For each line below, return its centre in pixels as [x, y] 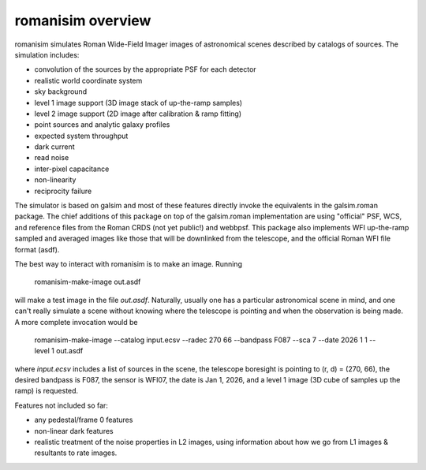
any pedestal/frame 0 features [84, 420]
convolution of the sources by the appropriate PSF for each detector [145, 69]
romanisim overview [83, 21]
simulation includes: [47, 54]
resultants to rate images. [76, 453]
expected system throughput [81, 136]
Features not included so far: [61, 405]
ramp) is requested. [47, 391]
